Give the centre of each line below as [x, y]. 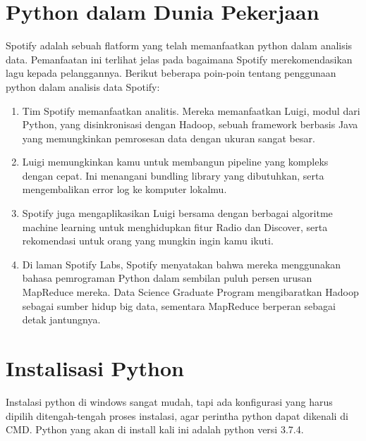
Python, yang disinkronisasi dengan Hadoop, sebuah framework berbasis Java [190, 124]
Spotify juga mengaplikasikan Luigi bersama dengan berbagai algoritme [177, 213]
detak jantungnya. [61, 319]
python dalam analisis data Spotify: [83, 86]
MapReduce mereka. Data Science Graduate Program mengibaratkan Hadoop [190, 292]
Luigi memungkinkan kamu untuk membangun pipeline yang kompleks [175, 162]
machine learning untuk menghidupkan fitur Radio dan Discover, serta [175, 226]
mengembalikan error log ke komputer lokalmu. [124, 189]
